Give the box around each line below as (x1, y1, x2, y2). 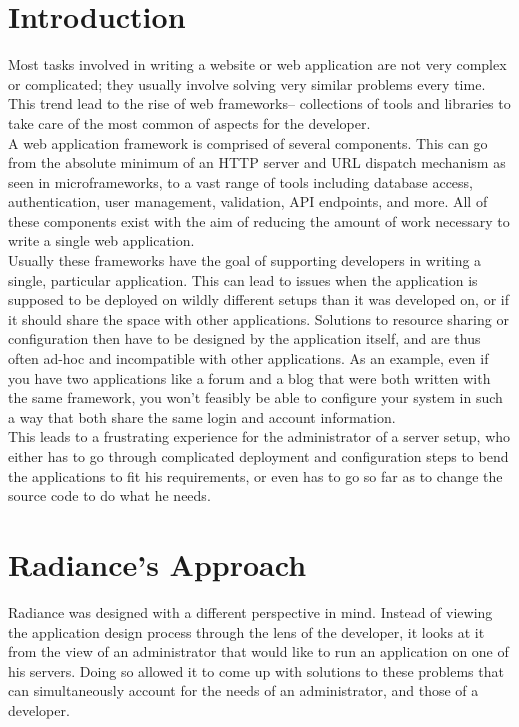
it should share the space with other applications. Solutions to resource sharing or (8, 308, 509, 329)
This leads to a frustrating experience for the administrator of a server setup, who (8, 426, 511, 447)
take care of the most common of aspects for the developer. (8, 112, 371, 133)
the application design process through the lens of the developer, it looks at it (8, 621, 485, 642)
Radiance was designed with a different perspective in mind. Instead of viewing (8, 601, 493, 622)
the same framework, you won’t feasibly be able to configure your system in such (8, 387, 503, 408)
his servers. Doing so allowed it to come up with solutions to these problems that (8, 660, 504, 681)
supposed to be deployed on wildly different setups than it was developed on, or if (8, 289, 509, 310)
